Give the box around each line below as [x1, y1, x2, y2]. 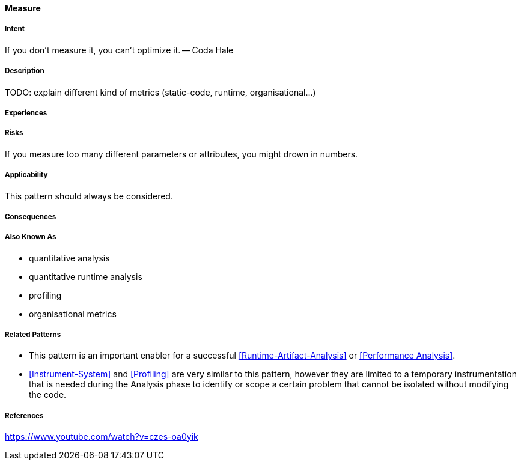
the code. [29, 389, 67, 400]
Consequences [5, 212, 56, 221]
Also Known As [5, 232, 56, 242]
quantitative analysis [29, 252, 110, 263]
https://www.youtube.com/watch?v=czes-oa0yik [5, 431, 198, 442]
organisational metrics [29, 308, 117, 319]
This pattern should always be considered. [5, 190, 173, 201]
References [5, 411, 44, 420]
